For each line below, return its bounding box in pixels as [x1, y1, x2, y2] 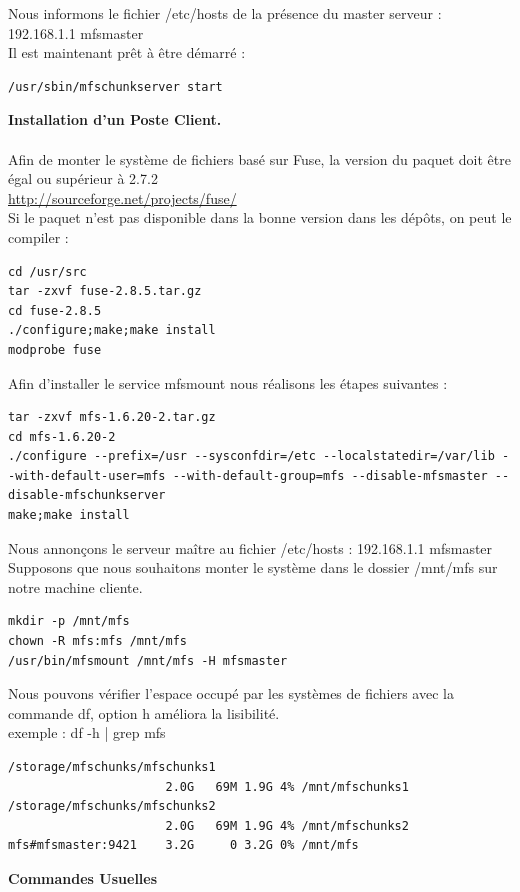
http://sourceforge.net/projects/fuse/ [8, 187, 237, 208]
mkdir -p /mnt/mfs [8, 614, 130, 629]
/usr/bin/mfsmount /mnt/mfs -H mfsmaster [8, 653, 288, 668]
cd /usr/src [8, 264, 87, 279]
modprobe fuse [8, 342, 102, 357]
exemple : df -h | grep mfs [8, 722, 166, 743]
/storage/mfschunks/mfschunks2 [8, 799, 216, 814]
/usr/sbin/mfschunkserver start [8, 79, 223, 94]
